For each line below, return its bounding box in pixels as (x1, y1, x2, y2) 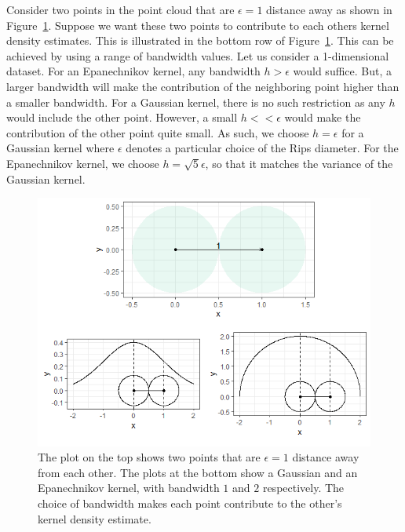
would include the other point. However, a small (6, 109, 238, 126)
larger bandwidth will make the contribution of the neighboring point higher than (6, 78, 400, 94)
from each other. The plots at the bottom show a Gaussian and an (38, 464, 358, 480)
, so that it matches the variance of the (205, 155, 393, 171)
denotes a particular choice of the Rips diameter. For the (126, 140, 399, 156)
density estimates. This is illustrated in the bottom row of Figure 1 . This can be (6, 32, 394, 49)
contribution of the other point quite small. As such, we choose (6, 124, 309, 140)
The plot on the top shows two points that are (38, 449, 261, 465)
